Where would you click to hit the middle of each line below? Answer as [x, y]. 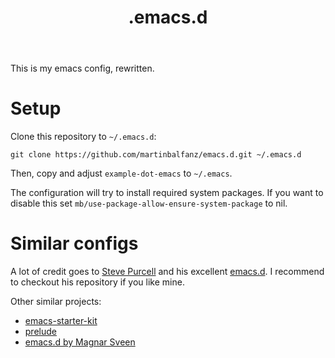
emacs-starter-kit [61, 321]
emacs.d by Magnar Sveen [80, 342]
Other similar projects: [56, 302]
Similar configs [74, 243]
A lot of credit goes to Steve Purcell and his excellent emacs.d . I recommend [167, 272]
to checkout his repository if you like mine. [97, 282]
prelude [40, 332]
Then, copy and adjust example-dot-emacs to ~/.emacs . [121, 173]
